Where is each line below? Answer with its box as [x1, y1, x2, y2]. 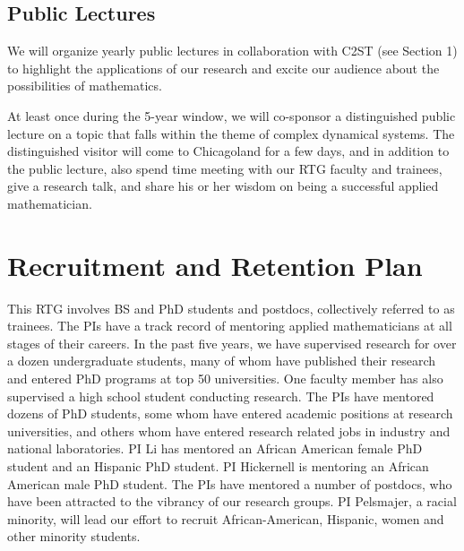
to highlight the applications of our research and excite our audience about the [7, 58, 440, 77]
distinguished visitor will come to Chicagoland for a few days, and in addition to [7, 142, 450, 160]
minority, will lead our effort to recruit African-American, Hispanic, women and [7, 509, 444, 528]
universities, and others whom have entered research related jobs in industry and [7, 421, 451, 440]
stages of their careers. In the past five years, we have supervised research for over [7, 333, 457, 352]
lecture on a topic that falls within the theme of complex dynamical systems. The [7, 124, 455, 142]
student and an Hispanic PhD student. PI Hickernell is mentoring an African [7, 457, 429, 476]
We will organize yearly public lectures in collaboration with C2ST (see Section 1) [7, 41, 458, 60]
